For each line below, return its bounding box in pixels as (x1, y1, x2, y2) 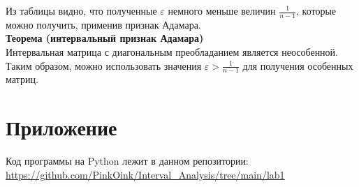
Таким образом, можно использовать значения (6, 58, 202, 73)
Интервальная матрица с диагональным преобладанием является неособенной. (6, 45, 338, 59)
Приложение (6, 113, 117, 142)
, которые (296, 3, 337, 17)
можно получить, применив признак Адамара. (6, 17, 201, 31)
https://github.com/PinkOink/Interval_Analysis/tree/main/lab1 (6, 167, 285, 181)
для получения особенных (242, 58, 353, 73)
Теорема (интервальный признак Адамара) (6, 31, 204, 45)
